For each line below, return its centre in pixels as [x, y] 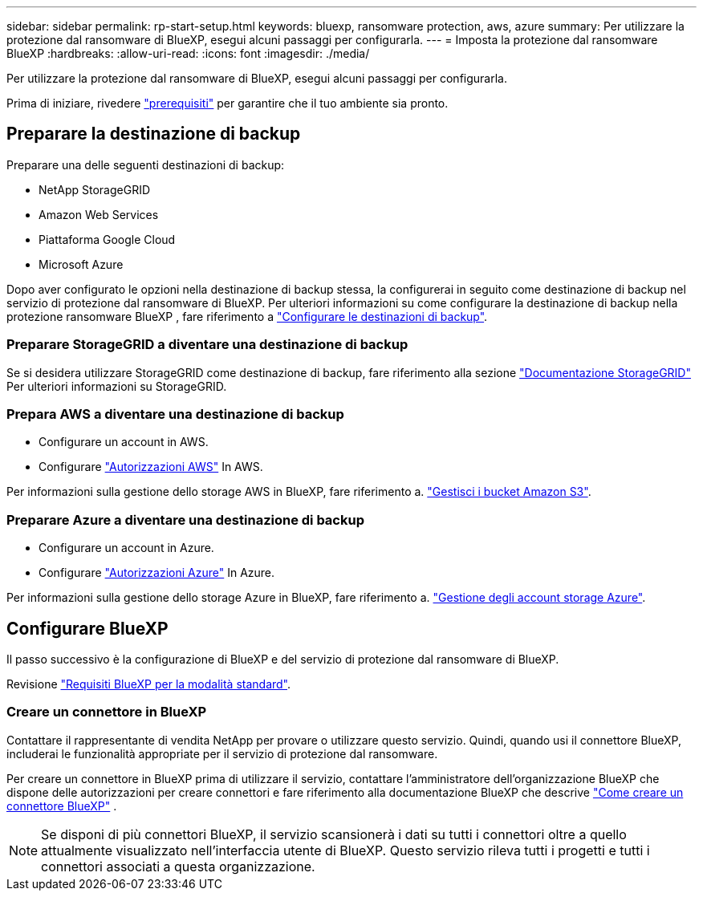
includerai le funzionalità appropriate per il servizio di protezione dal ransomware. [222, 753]
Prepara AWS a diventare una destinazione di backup [175, 414]
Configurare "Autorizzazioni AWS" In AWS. [151, 467]
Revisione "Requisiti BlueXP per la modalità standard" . [149, 684]
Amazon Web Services [99, 214]
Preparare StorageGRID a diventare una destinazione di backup [207, 345]
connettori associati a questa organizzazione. [178, 866]
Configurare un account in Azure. [126, 548]
